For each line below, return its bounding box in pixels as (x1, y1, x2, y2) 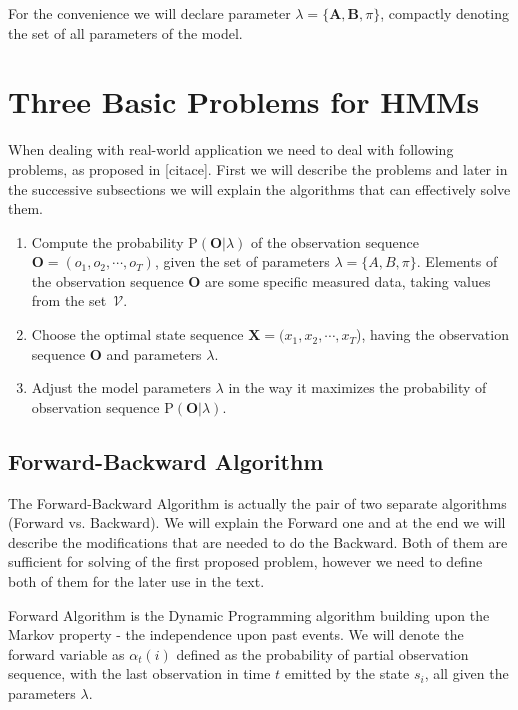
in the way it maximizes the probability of (228, 377, 487, 398)
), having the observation (356, 324, 509, 345)
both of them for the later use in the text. (8, 571, 265, 592)
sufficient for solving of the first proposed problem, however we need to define (8, 551, 483, 572)
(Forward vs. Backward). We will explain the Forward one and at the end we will (8, 512, 506, 533)
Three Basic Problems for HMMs (8, 81, 480, 122)
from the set (31, 290, 107, 311)
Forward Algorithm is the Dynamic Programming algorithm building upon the (8, 604, 490, 625)
